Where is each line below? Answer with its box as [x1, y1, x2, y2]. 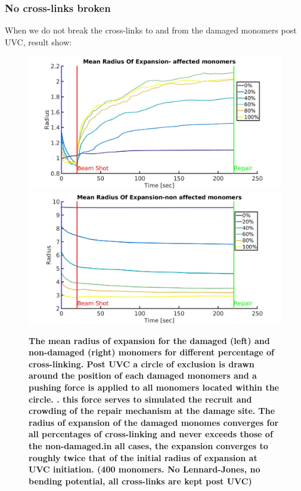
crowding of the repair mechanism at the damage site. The [29, 404, 275, 417]
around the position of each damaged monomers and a [29, 369, 257, 382]
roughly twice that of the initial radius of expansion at [29, 451, 257, 464]
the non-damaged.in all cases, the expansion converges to [29, 439, 268, 452]
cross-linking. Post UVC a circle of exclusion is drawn [29, 357, 255, 370]
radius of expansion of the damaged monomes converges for [29, 416, 279, 428]
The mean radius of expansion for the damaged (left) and [29, 334, 270, 346]
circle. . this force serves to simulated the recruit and [29, 392, 252, 405]
